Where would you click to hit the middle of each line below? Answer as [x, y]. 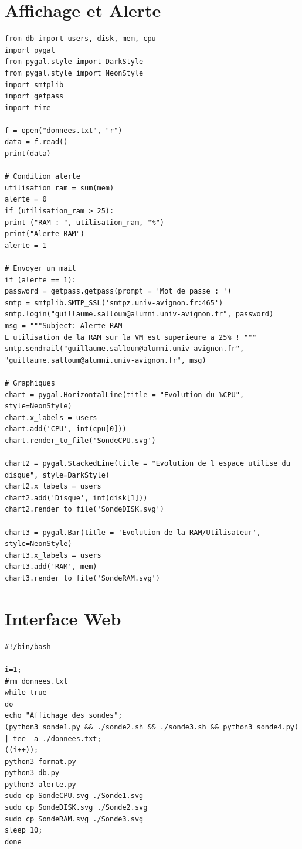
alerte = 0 [26, 200]
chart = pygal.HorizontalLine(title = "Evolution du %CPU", [125, 395]
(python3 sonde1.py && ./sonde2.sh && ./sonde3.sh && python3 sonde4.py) [152, 727]
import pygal [30, 50]
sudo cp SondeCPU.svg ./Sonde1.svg [74, 796]
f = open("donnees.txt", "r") [64, 130]
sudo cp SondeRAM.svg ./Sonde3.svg [74, 819]
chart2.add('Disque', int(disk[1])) [76, 498]
